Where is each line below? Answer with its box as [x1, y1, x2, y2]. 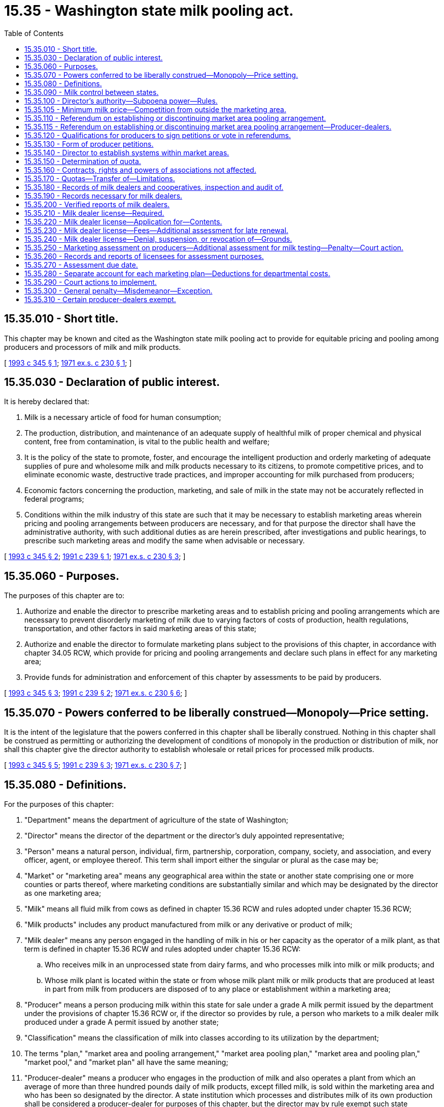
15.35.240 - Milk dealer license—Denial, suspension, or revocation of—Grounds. [24, 234, 292, 243]
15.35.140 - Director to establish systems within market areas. [24, 148, 229, 157]
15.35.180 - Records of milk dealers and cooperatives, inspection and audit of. [24, 182, 284, 191]
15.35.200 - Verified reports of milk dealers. [24, 200, 170, 209]
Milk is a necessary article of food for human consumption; [24, 413, 221, 422]
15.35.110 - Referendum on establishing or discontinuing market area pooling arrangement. [24, 113, 326, 122]
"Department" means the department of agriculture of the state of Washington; [24, 815, 288, 824]
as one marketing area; [24, 888, 101, 897]
